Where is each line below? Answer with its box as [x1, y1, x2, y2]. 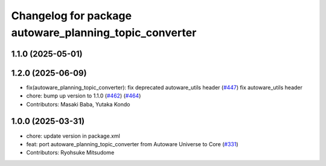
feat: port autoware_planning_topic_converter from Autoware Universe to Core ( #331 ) [26, 140, 238, 147]
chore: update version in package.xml [26, 132, 120, 140]
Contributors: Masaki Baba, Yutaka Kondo [26, 100, 130, 108]
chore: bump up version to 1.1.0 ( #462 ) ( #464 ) [26, 92, 141, 99]
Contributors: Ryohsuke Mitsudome [26, 149, 115, 156]
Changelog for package [11, 9, 132, 22]
